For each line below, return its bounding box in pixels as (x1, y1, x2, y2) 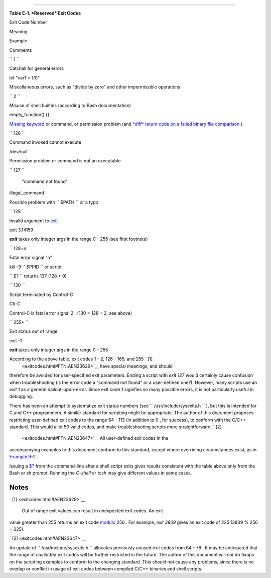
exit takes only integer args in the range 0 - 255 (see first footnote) (9, 236, 148, 242)
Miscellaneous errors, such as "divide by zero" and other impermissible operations (9, 84, 181, 90)
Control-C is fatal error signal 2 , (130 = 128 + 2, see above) (9, 310, 132, 316)
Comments (9, 47, 32, 53)
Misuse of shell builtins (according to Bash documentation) (9, 102, 131, 108)
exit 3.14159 (9, 227, 34, 233)
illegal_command (9, 190, 45, 196)
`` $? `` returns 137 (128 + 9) (9, 273, 67, 279)
